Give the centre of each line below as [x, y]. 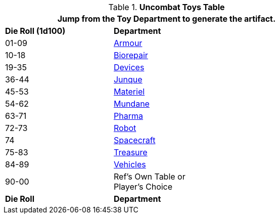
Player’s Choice [143, 187]
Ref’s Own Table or [149, 177]
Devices [129, 67]
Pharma [128, 116]
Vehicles [130, 164]
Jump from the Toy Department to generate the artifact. [167, 19]
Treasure [130, 152]
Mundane [131, 104]
